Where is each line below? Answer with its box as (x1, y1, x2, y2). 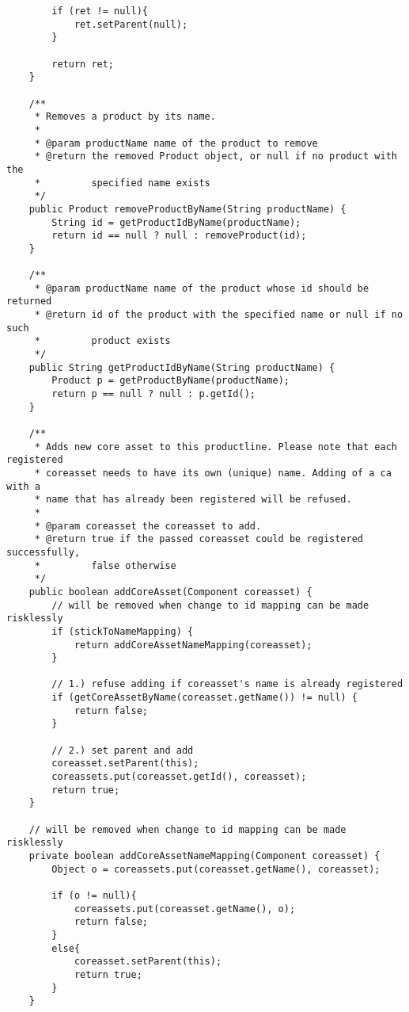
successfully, (6, 546, 81, 558)
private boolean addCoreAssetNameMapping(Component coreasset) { (28, 850, 381, 861)
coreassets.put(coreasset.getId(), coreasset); (51, 771, 307, 783)
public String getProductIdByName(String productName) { (28, 361, 335, 373)
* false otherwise (34, 559, 176, 571)
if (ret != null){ (51, 6, 148, 17)
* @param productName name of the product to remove (34, 137, 318, 149)
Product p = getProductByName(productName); (51, 375, 290, 387)
